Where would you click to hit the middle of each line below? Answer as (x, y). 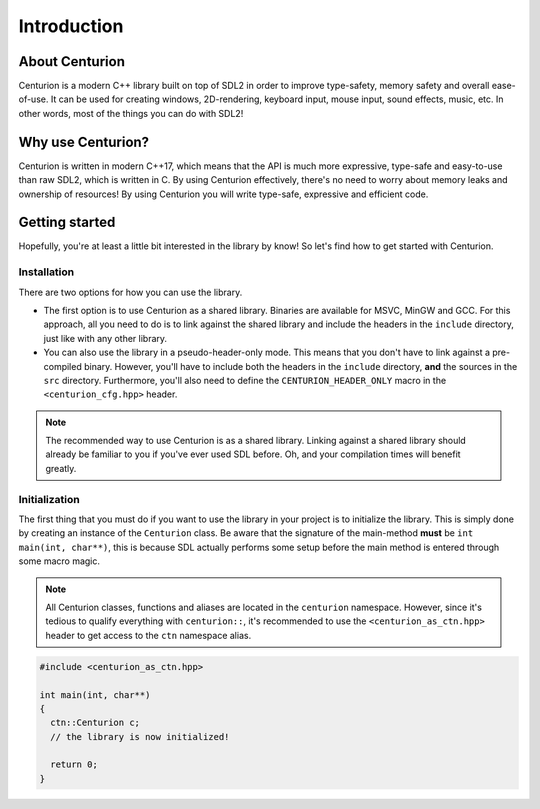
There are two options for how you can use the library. (130, 292)
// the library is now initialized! (140, 736)
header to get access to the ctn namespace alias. (148, 635)
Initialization (49, 499)
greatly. (61, 468)
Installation (46, 272)
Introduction (71, 26)
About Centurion (71, 61)
